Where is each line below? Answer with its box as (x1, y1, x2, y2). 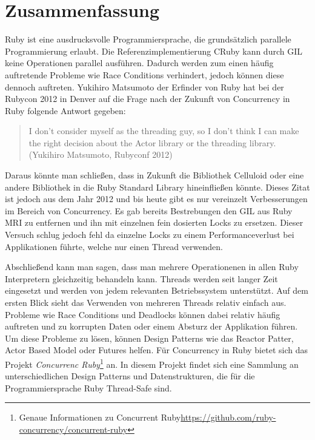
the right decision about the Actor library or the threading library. (28, 136, 276, 149)
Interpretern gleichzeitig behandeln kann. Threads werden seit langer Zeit (5, 272, 278, 285)
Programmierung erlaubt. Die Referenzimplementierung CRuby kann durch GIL (5, 44, 302, 57)
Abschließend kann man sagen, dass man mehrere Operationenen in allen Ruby (5, 260, 299, 273)
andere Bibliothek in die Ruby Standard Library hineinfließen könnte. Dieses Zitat (5, 180, 310, 193)
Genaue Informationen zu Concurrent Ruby (19, 411, 181, 424)
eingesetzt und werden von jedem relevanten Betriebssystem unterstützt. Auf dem (5, 284, 308, 297)
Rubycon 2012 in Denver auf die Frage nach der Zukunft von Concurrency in (5, 92, 290, 105)
